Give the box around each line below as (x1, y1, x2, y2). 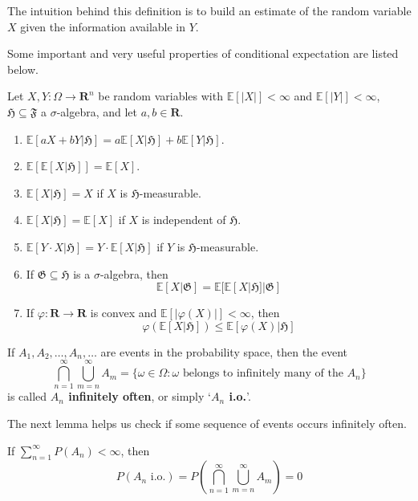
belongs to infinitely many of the (182, 368, 343, 380)
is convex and (90, 304, 157, 321)
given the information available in (20, 18, 186, 35)
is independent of (141, 211, 226, 228)
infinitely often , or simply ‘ (68, 388, 211, 405)
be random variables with (98, 88, 223, 104)
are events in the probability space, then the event (100, 343, 348, 360)
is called (7, 388, 47, 405)
